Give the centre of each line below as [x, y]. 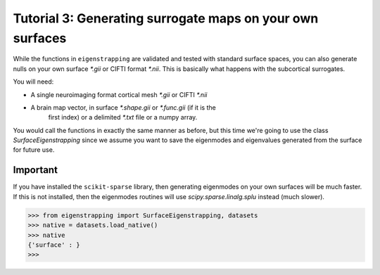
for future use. [34, 150]
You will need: [33, 82]
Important [35, 170]
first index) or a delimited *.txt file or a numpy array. [123, 117]
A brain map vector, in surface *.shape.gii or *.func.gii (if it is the [123, 107]
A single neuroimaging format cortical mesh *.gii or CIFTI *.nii [119, 94]
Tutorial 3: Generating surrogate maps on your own [166, 18]
